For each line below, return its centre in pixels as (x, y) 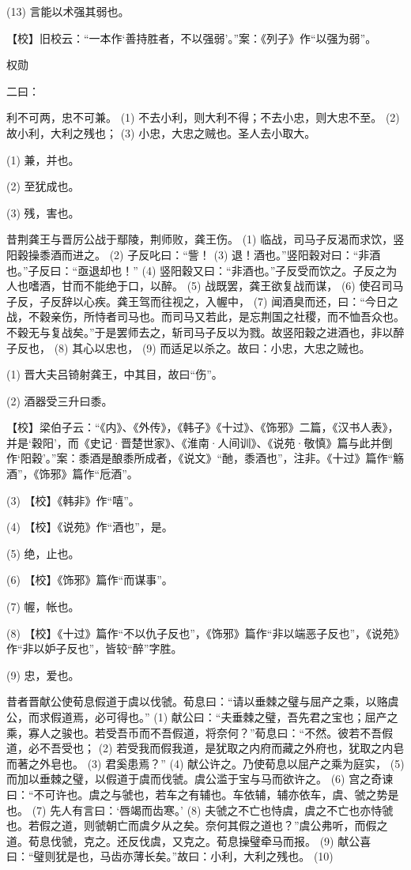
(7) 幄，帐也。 (43, 606)
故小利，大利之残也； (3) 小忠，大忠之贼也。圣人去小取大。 (161, 132)
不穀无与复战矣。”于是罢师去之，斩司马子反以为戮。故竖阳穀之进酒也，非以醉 (205, 331)
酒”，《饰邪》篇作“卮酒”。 (72, 474)
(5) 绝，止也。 (43, 553)
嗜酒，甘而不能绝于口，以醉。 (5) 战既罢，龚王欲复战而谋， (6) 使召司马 (216, 286)
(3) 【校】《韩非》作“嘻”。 (73, 500)
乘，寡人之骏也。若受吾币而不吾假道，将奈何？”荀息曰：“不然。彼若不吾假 (200, 732)
